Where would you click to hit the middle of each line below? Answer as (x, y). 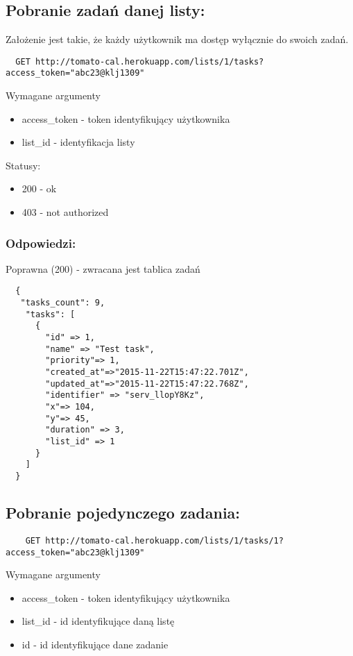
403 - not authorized (65, 212)
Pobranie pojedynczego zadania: (123, 513)
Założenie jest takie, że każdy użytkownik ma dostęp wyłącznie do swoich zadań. (177, 39)
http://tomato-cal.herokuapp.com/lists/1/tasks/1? (164, 540)
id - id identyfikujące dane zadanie (95, 644)
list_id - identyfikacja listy (78, 142)
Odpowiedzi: (41, 243)
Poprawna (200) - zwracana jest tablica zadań (103, 268)
